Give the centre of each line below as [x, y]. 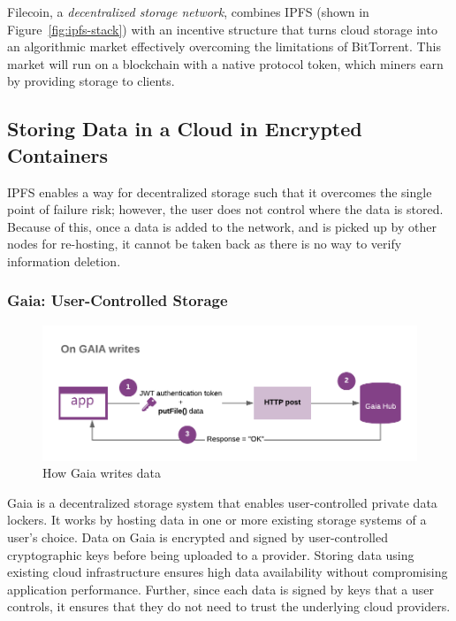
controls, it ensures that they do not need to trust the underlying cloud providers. [229, 606]
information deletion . [64, 261]
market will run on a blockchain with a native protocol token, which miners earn [225, 63]
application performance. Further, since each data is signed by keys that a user [220, 589]
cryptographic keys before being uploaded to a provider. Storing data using [211, 554]
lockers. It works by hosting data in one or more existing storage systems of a [217, 520]
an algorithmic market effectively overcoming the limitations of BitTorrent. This [224, 46]
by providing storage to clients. [91, 81]
